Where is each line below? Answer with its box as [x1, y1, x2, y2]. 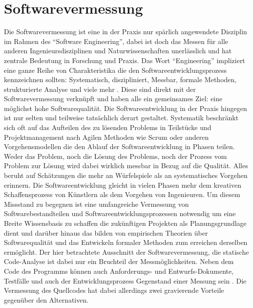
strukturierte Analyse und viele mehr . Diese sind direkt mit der [4, 84, 196, 94]
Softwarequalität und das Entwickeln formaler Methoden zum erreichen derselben [4, 237, 248, 247]
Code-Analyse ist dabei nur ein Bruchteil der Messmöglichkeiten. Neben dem [4, 256, 234, 266]
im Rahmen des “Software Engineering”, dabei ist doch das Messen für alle [4, 36, 228, 46]
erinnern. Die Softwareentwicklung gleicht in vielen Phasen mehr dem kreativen [4, 179, 241, 190]
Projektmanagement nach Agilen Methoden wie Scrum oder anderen [4, 132, 209, 142]
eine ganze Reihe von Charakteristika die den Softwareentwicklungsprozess [4, 65, 227, 75]
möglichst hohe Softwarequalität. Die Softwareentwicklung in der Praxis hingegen [4, 103, 247, 113]
